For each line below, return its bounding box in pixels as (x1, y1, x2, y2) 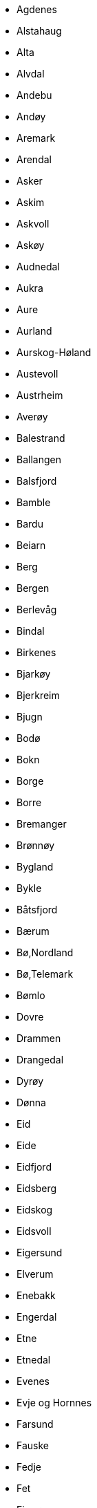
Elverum (17, 1268, 54, 1280)
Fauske (17, 1440, 49, 1451)
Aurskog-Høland (17, 346, 91, 358)
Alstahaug (17, 25, 62, 37)
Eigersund (17, 1247, 63, 1258)
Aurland (17, 325, 52, 337)
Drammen (17, 1032, 61, 1044)
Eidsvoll (17, 1225, 52, 1237)
